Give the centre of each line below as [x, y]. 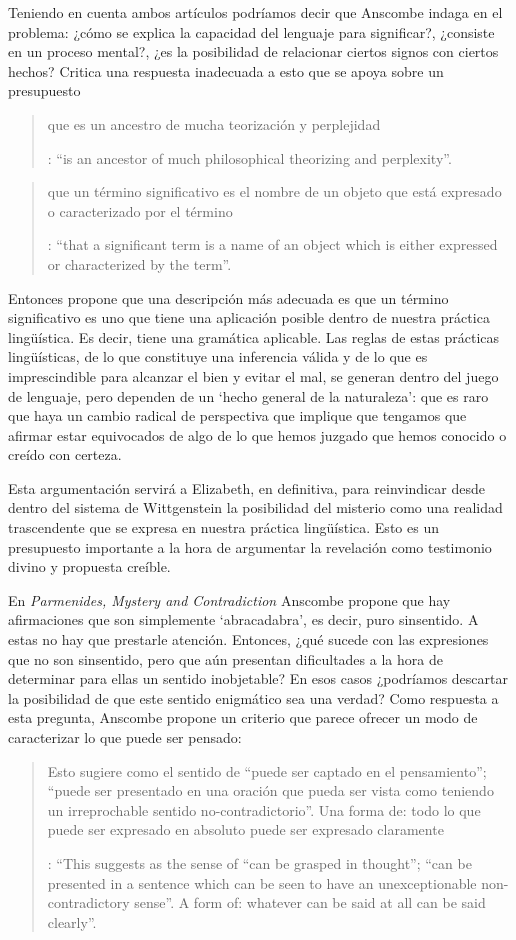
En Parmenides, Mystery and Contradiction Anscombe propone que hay [229, 599]
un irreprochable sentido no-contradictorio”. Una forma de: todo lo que [264, 809]
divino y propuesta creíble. [89, 566]
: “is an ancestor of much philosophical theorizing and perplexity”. [249, 157]
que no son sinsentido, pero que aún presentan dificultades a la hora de [225, 658]
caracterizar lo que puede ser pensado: [125, 737]
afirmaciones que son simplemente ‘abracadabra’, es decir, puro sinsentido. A [243, 619]
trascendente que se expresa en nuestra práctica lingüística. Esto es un [223, 527]
